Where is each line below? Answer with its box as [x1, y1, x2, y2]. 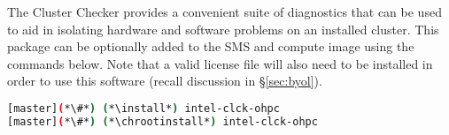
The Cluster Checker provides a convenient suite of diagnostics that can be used [7, 3, 442, 20]
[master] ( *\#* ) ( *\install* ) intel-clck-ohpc [7, 101, 280, 115]
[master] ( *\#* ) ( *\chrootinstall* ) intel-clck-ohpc [7, 115, 318, 128]
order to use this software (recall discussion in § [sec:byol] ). [7, 71, 322, 90]
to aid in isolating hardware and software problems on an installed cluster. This [7, 19, 439, 38]
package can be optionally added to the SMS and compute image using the [7, 37, 414, 56]
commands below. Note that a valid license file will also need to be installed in [7, 54, 433, 72]
